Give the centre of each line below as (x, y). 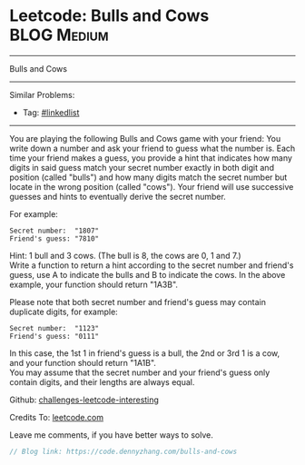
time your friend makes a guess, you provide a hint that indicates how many (151, 158)
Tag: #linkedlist (51, 112)
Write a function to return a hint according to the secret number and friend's (152, 265)
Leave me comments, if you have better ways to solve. (111, 435)
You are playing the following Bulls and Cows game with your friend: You (145, 138)
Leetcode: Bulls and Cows (109, 16)
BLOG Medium (59, 35)
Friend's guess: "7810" (54, 238)
